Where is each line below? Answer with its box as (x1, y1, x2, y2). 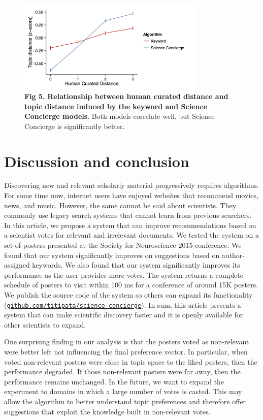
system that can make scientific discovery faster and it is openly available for (4, 309, 243, 320)
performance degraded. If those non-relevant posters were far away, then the (4, 366, 241, 377)
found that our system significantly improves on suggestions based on (4, 249, 220, 260)
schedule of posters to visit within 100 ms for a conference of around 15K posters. (4, 279, 258, 290)
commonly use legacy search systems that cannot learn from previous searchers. (4, 210, 252, 220)
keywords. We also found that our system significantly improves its (32, 260, 240, 270)
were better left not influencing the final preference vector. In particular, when (4, 346, 248, 357)
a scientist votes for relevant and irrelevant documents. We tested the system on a (4, 230, 259, 240)
